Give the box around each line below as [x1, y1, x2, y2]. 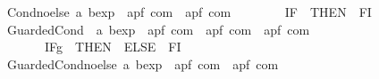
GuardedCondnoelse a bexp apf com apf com [6, 54, 279, 73]
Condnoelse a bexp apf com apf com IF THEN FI [6, 3, 372, 20]
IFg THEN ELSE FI [44, 37, 181, 56]
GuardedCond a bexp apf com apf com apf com [6, 20, 310, 38]
